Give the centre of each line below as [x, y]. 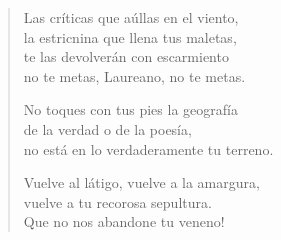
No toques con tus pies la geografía [130, 109]
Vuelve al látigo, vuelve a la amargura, [141, 182]
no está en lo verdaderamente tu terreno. [148, 148]
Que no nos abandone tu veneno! [124, 221]
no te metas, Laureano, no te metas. [134, 75]
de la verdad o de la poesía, [107, 128]
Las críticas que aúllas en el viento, [131, 17]
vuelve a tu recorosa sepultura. [117, 201]
